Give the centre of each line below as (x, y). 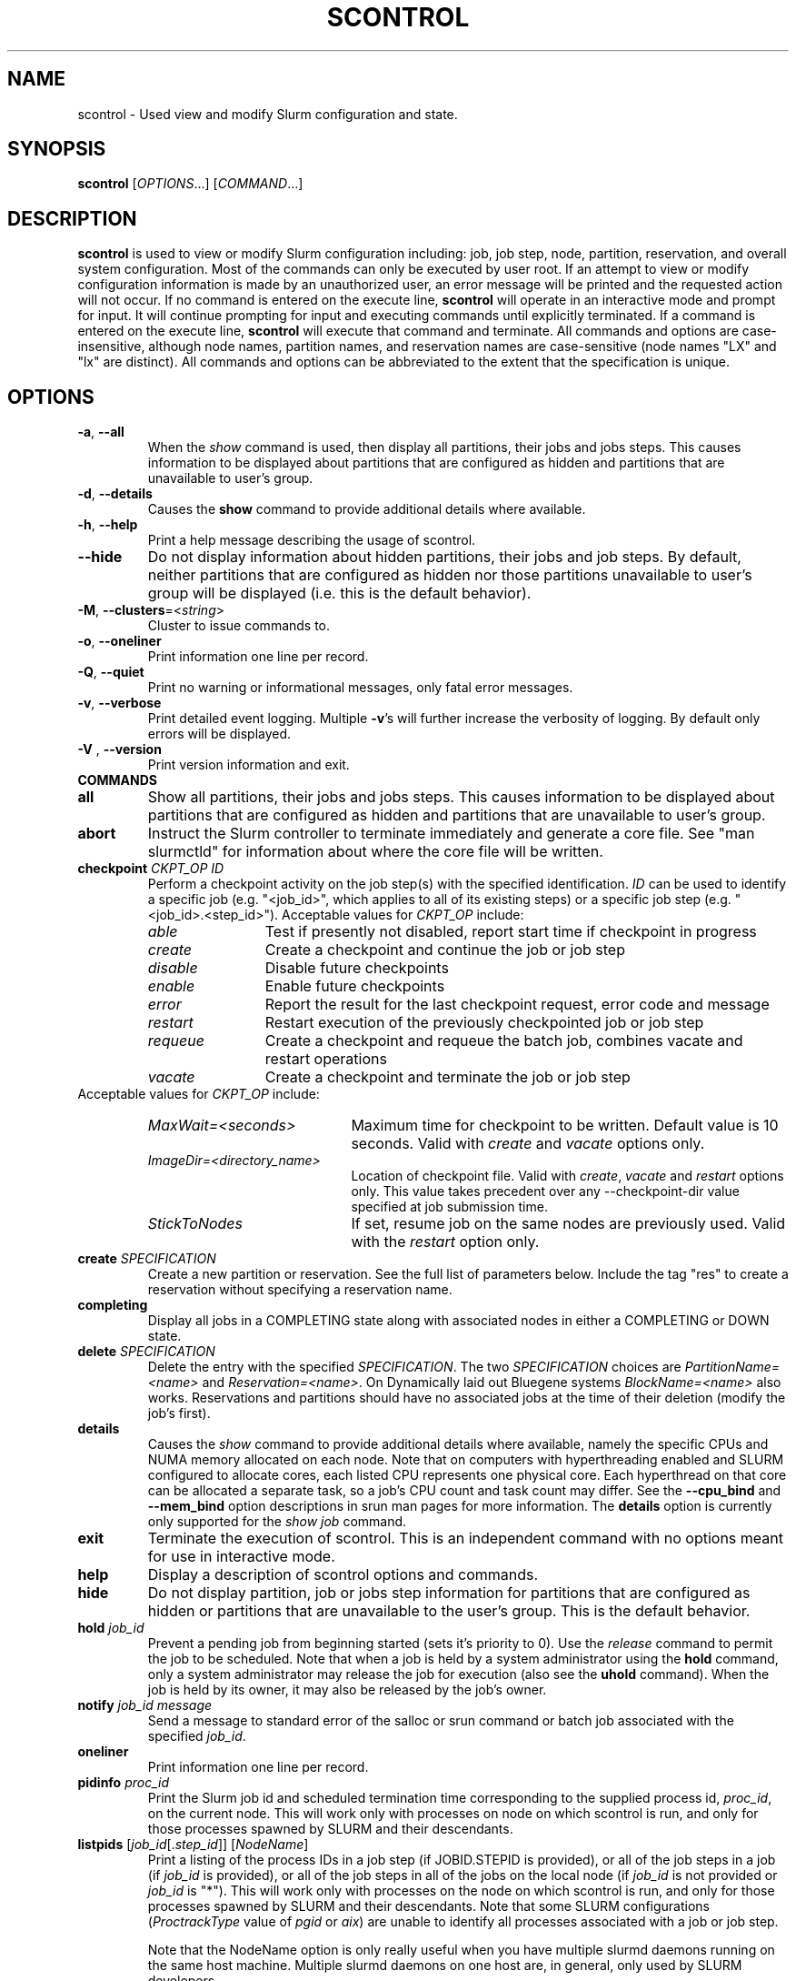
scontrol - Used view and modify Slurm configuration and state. (268, 114)
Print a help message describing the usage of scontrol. (312, 540)
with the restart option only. (445, 1242)
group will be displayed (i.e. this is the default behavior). (339, 593)
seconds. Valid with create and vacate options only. (528, 1144)
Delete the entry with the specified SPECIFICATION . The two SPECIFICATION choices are (414, 1367)
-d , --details (115, 494)
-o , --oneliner (119, 641)
